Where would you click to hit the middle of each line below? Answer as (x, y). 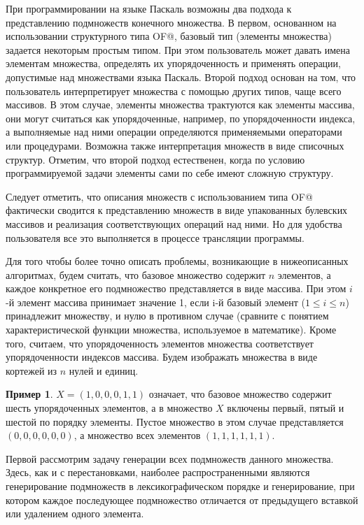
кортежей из (31, 370)
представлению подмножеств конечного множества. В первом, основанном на (171, 22)
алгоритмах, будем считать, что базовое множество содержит (136, 274)
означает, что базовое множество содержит (240, 394)
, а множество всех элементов (137, 435)
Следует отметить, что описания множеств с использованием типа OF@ (159, 196)
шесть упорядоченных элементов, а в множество (109, 408)
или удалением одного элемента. (75, 513)
